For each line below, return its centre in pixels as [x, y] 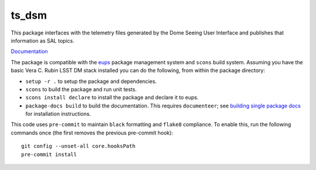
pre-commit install [49, 154]
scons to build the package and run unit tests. [81, 89]
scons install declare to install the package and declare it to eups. [112, 98]
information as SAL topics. [42, 40]
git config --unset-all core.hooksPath [78, 146]
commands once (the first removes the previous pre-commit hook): [92, 133]
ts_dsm [29, 15]
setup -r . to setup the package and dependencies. [91, 81]
